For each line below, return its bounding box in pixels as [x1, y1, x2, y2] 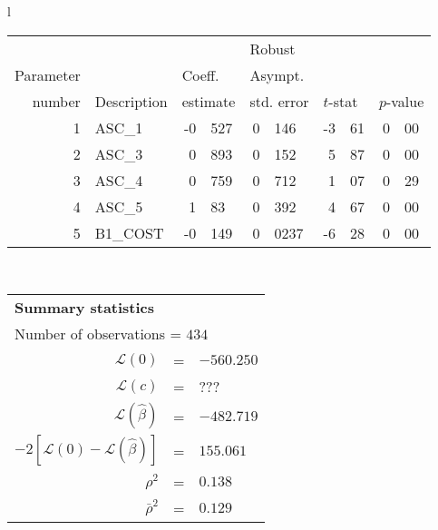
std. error [249, 90, 309, 112]
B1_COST [94, 221, 164, 243]
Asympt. [249, 64, 305, 85]
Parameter [15, 64, 81, 85]
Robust [249, 37, 296, 59]
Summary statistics [15, 297, 155, 319]
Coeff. [181, 64, 219, 85]
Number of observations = [15, 323, 181, 345]
